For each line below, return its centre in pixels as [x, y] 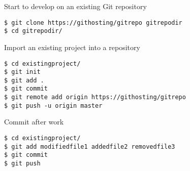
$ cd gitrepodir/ [33, 31]
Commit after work [34, 122]
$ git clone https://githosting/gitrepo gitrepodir [93, 23]
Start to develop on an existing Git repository [75, 6]
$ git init [22, 72]
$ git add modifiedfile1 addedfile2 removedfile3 [90, 146]
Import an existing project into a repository [72, 47]
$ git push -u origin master [53, 105]
